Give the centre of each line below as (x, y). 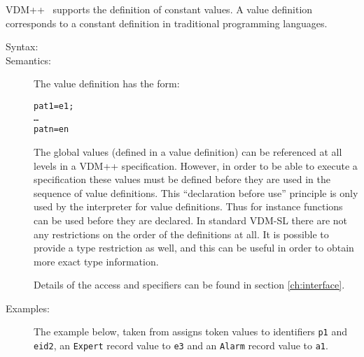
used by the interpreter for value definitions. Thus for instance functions (188, 206)
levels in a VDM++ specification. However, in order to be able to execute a (196, 165)
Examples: (28, 308)
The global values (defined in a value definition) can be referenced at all (188, 151)
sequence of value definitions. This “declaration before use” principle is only (196, 192)
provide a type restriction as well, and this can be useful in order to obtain (194, 248)
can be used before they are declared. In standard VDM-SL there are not (190, 220)
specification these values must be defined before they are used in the (182, 179)
